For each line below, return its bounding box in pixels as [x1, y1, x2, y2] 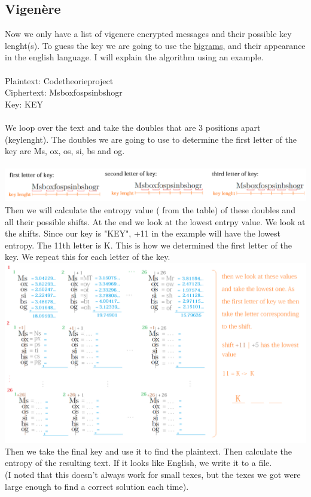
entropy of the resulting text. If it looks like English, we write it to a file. [5, 456, 272, 469]
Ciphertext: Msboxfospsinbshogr [5, 86, 123, 99]
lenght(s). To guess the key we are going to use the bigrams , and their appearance [5, 39, 306, 51]
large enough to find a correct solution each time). [5, 480, 189, 492]
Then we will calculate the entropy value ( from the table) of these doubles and [5, 204, 295, 216]
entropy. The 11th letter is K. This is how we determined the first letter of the [5, 238, 292, 251]
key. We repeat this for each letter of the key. [5, 250, 170, 263]
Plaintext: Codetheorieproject [5, 74, 114, 87]
